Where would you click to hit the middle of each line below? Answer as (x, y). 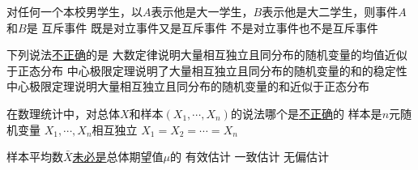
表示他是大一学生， (202, 11)
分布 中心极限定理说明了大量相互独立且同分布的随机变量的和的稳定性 (224, 70)
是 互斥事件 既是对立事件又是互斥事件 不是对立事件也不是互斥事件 (202, 27)
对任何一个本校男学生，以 (75, 11)
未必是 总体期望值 (118, 157)
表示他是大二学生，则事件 (330, 11)
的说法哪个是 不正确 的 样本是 (306, 113)
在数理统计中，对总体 (63, 113)
